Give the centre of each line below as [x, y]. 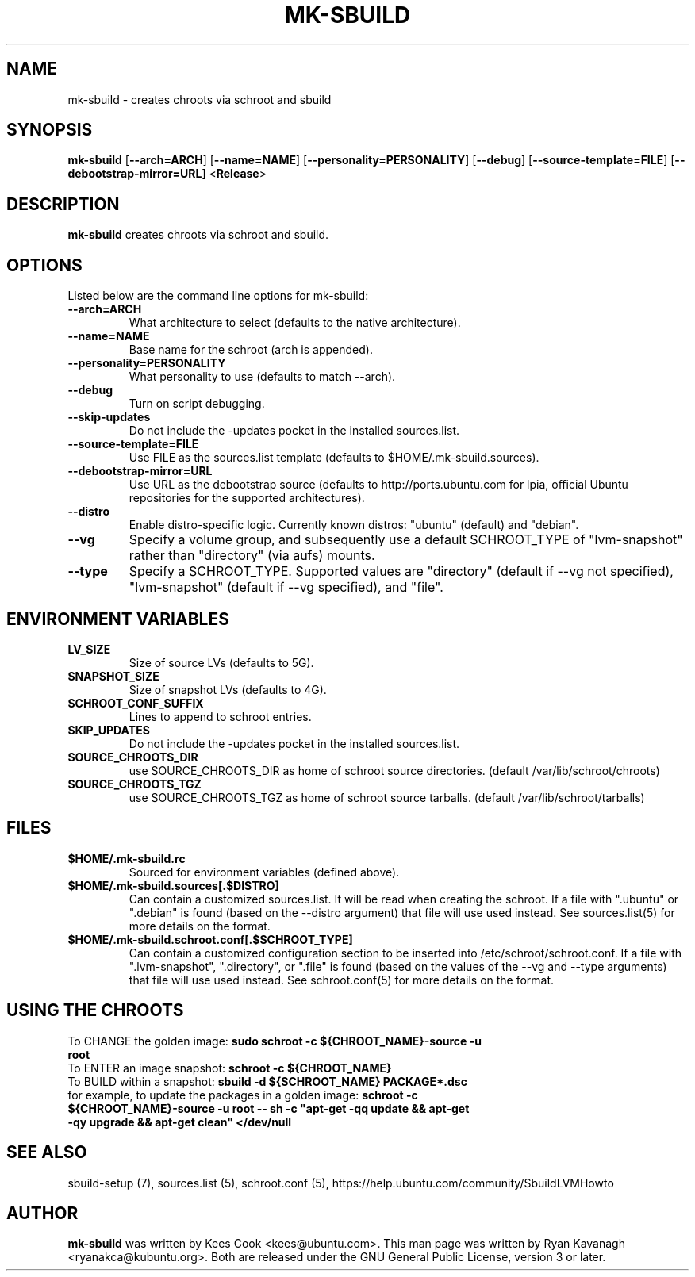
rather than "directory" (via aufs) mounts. [252, 556]
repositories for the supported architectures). [247, 498]
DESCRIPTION [63, 204]
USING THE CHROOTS [95, 1010]
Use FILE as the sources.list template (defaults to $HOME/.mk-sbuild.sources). [334, 458]
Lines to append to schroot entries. [220, 716]
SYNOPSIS [50, 130]
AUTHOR [42, 1213]
